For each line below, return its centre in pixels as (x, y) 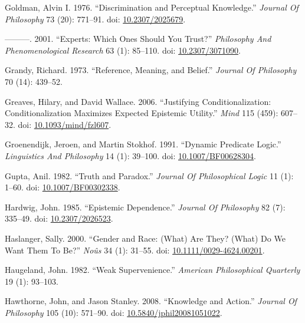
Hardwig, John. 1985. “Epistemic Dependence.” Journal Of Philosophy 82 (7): (145, 207)
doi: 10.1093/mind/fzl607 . (65, 124)
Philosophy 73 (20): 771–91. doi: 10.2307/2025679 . (95, 19)
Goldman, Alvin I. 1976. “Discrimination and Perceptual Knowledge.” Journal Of (152, 7)
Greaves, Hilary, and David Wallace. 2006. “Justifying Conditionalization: (138, 101)
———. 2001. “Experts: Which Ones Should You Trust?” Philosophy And (138, 39)
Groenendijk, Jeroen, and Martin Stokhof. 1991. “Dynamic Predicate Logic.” (143, 144)
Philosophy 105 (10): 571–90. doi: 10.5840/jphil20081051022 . (114, 312)
